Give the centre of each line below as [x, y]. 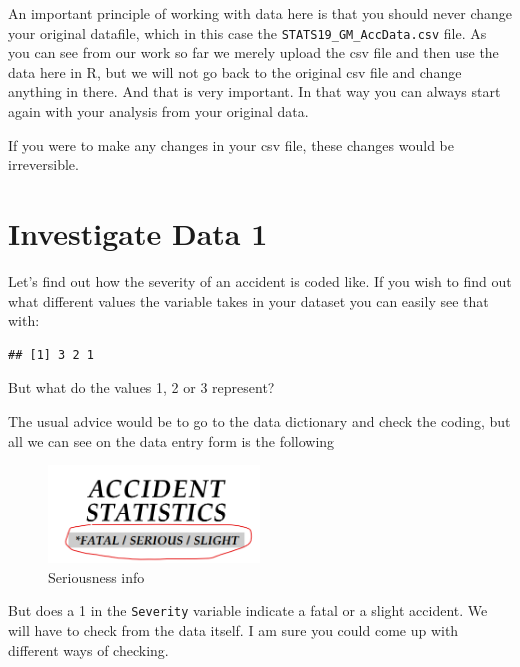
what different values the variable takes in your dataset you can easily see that [248, 300]
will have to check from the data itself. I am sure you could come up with [233, 630]
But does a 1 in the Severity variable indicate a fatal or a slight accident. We [248, 610]
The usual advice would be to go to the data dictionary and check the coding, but [259, 420]
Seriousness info [96, 576]
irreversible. [43, 164]
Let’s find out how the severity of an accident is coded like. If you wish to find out [260, 280]
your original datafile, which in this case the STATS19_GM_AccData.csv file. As [247, 32]
